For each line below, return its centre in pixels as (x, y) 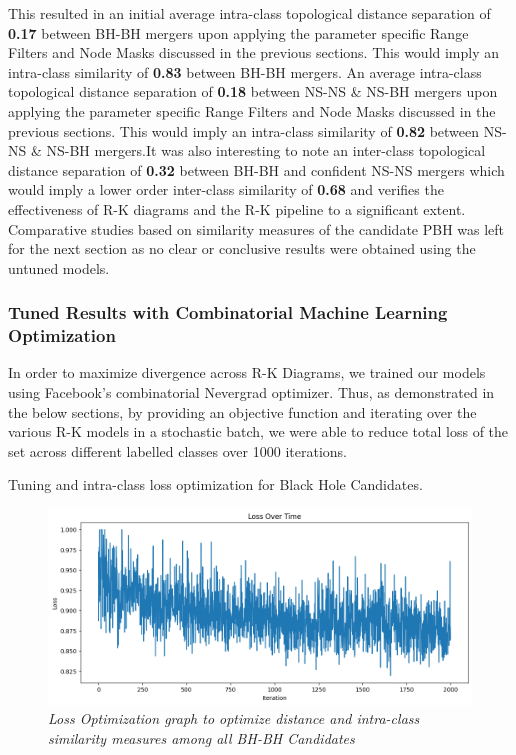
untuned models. (59, 267)
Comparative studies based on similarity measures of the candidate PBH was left (256, 228)
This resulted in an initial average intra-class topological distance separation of (249, 13)
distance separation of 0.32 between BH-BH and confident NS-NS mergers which (256, 169)
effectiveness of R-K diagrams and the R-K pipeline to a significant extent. (237, 208)
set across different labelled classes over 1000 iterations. (177, 450)
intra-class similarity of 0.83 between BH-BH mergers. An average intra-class (245, 71)
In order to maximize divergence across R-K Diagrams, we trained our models (247, 372)
